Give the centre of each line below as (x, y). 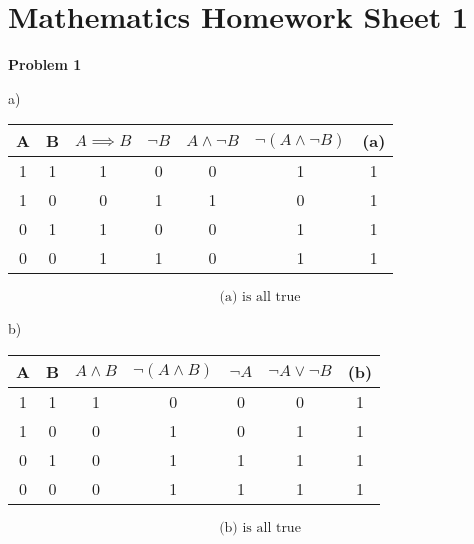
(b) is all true (260, 527)
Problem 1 (45, 64)
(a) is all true (260, 297)
